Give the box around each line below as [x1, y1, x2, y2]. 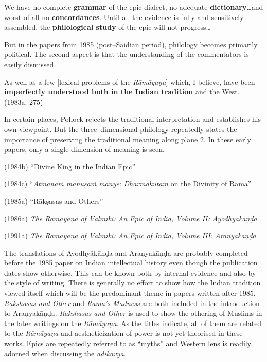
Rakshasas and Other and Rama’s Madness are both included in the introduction [4, 297, 260, 308]
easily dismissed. [4, 59, 56, 69]
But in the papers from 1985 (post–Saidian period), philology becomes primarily [4, 39, 258, 49]
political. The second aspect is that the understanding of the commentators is [4, 49, 249, 60]
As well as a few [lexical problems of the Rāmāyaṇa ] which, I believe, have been [4, 76, 255, 87]
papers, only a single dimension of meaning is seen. [4, 144, 165, 155]
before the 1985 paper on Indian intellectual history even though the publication [4, 257, 258, 268]
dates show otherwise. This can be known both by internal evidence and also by [4, 267, 256, 278]
